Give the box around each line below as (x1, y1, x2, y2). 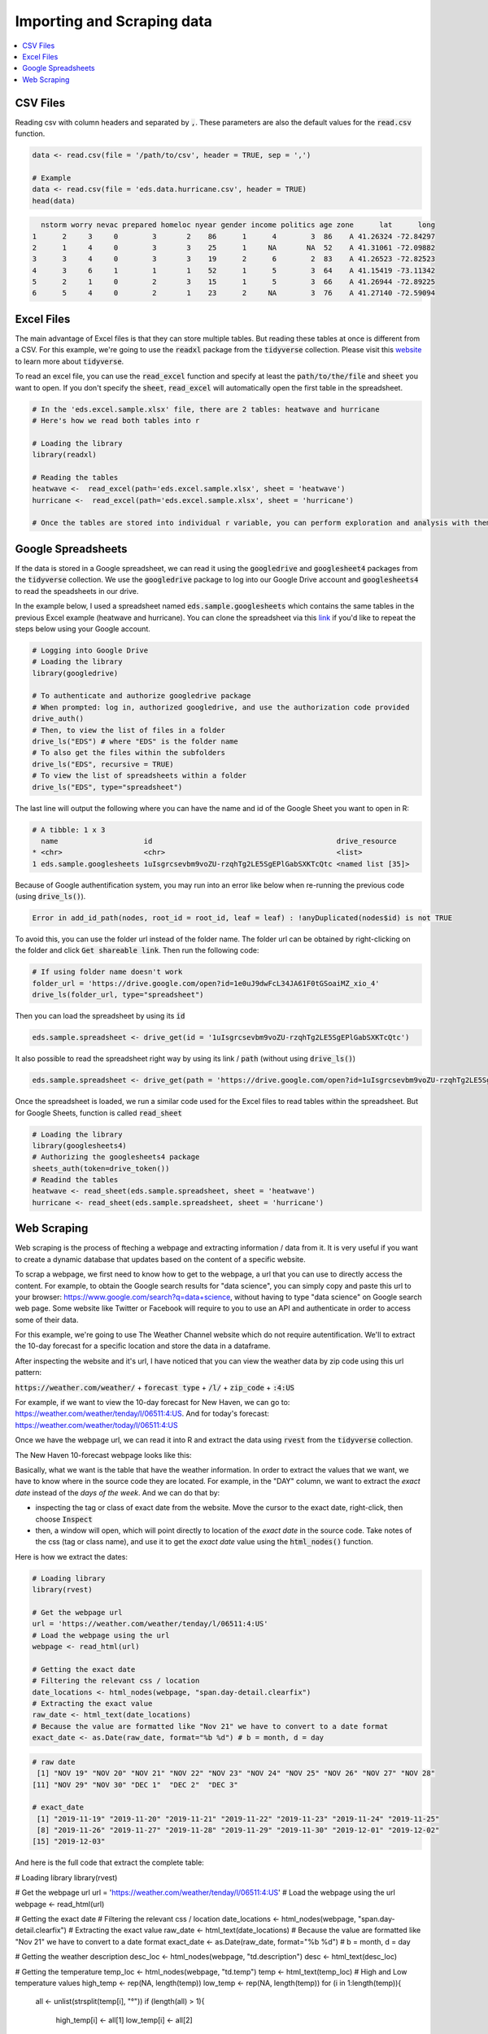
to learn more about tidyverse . (15, 356, 124, 366)
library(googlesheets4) (32, 1141, 128, 1150)
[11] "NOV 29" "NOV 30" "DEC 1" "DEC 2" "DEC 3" (32, 1780, 239, 1789)
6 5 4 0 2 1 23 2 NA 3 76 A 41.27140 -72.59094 (32, 289, 435, 298)
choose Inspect (35, 1514, 93, 1524)
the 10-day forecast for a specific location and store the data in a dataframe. (15, 1341, 271, 1351)
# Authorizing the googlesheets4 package (32, 1152, 200, 1162)
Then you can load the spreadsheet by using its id (15, 1011, 185, 1021)
